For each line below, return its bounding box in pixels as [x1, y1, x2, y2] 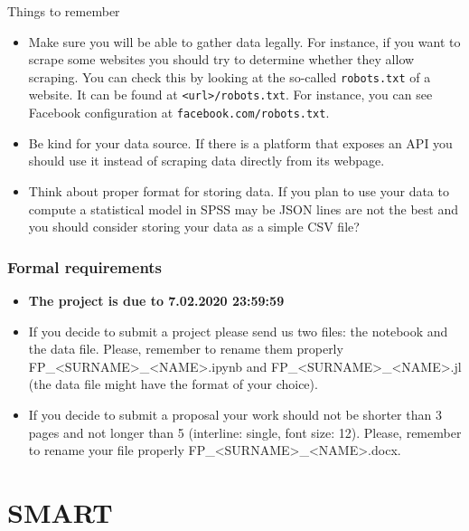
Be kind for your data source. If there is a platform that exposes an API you [28, 133, 453, 152]
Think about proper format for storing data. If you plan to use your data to [28, 181, 449, 200]
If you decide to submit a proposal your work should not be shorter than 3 [28, 404, 442, 423]
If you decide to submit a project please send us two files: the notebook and [28, 321, 448, 340]
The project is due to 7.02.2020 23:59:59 [28, 290, 285, 309]
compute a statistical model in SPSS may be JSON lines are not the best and [28, 199, 458, 218]
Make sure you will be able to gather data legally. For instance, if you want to [28, 32, 461, 51]
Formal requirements [7, 255, 163, 278]
